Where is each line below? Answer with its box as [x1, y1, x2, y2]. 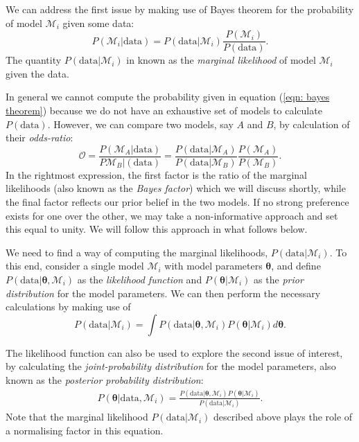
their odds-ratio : [6, 130, 73, 145]
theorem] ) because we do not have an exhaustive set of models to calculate [6, 103, 322, 118]
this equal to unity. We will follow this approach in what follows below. [6, 222, 308, 236]
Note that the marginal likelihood [6, 409, 148, 424]
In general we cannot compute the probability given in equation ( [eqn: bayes [6, 89, 330, 104]
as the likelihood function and [77, 272, 202, 287]
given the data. [6, 66, 69, 80]
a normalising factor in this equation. [6, 423, 164, 437]
